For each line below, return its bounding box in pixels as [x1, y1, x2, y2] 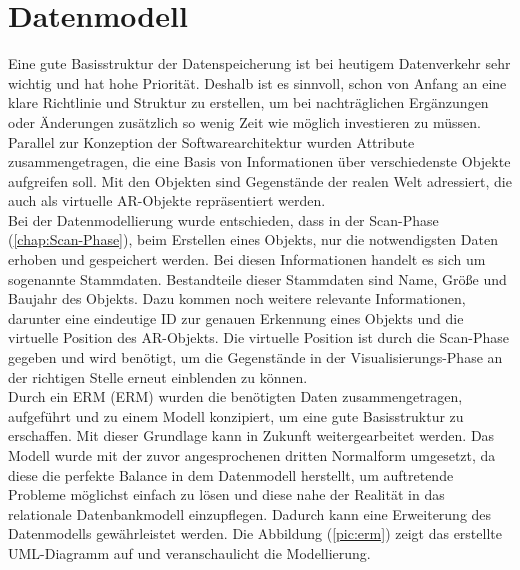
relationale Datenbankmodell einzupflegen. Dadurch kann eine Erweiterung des [8, 503, 492, 524]
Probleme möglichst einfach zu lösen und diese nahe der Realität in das [8, 484, 445, 505]
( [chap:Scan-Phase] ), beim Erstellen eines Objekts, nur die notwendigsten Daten [8, 229, 498, 250]
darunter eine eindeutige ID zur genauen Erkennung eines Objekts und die [8, 307, 464, 328]
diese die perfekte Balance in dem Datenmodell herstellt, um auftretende [8, 464, 454, 485]
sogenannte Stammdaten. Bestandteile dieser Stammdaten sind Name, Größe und [8, 268, 507, 289]
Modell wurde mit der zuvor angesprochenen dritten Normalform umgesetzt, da [8, 445, 496, 465]
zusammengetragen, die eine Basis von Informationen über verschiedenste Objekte [8, 151, 511, 172]
